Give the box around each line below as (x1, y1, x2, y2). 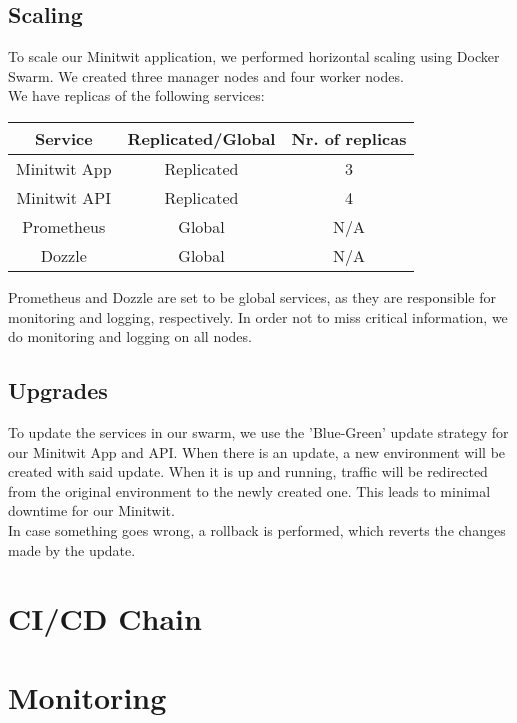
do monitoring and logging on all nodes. (8, 326, 252, 347)
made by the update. (8, 539, 136, 560)
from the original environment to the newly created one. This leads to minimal (8, 480, 491, 501)
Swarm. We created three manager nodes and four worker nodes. (8, 65, 404, 86)
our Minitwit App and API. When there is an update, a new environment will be (8, 441, 506, 462)
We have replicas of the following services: (8, 85, 265, 106)
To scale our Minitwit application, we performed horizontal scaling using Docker (8, 46, 500, 67)
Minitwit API (16, 185, 112, 209)
